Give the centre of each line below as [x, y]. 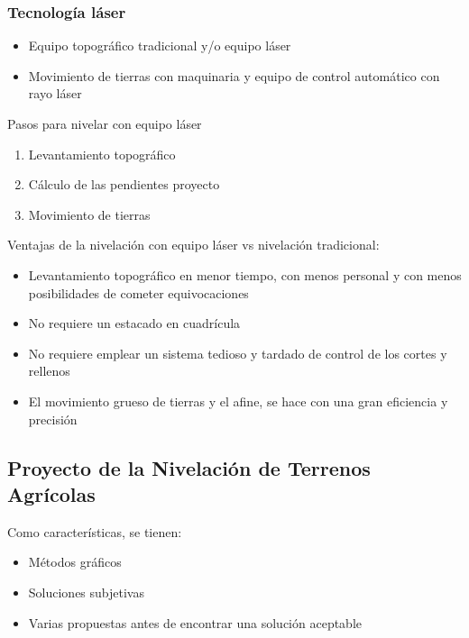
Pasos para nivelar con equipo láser [105, 123]
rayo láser [55, 93]
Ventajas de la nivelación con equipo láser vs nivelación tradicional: [193, 245]
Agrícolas [51, 493]
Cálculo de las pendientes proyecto [124, 184]
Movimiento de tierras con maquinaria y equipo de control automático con [234, 75]
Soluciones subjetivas [86, 592]
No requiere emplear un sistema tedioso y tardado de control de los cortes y [238, 353]
